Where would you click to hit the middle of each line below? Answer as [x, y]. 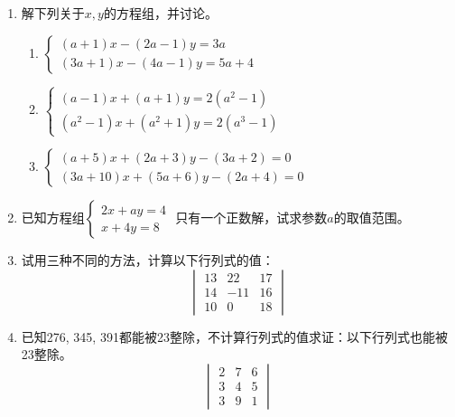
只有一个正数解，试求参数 [251, 218]
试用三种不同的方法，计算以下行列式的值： [148, 260]
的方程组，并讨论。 [160, 13]
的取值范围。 [371, 218]
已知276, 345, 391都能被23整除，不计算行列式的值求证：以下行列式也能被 [234, 336]
